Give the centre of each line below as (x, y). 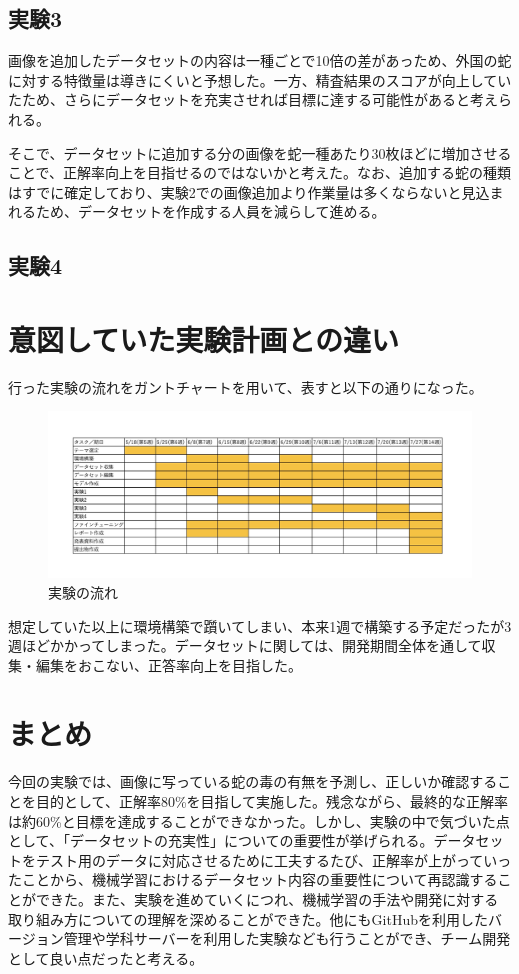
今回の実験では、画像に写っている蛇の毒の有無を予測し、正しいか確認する (253, 781)
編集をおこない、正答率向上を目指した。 (168, 664)
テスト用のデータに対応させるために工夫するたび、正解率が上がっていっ (273, 859)
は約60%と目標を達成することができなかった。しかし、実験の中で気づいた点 (259, 820)
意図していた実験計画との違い (203, 338)
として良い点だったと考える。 (106, 957)
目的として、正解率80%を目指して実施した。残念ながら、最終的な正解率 (272, 801)
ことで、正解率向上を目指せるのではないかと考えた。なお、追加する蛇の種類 (260, 172)
